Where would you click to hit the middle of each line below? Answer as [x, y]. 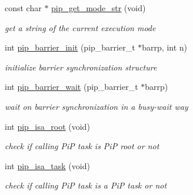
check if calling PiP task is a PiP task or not [86, 185]
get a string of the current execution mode [80, 27]
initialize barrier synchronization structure [81, 67]
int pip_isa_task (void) [47, 165]
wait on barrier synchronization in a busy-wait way [96, 106]
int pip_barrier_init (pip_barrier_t [70, 47]
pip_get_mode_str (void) [99, 8]
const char [23, 8]
